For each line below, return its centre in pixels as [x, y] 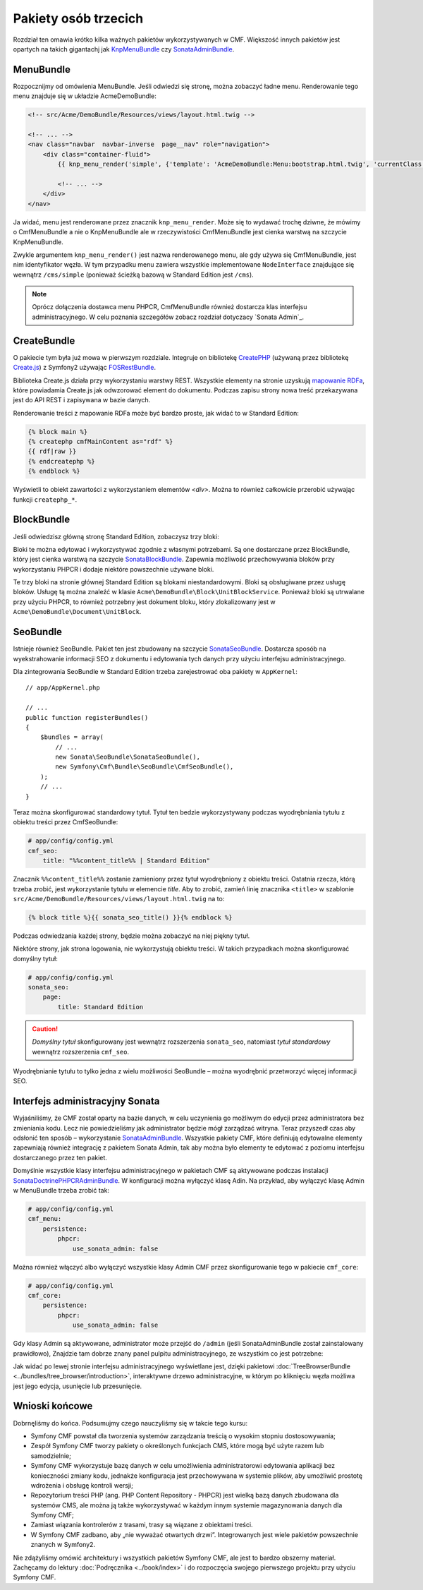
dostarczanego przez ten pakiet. [60, 1157]
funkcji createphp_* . [45, 499]
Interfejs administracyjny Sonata [86, 1101]
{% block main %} [58, 432]
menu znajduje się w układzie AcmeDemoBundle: [85, 96]
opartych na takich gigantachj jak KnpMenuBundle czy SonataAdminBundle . [124, 49]
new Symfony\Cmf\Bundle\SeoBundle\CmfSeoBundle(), [145, 767]
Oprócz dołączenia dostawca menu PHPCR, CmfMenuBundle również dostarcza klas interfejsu [170, 307]
